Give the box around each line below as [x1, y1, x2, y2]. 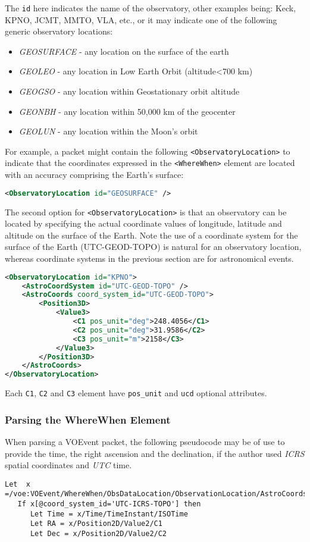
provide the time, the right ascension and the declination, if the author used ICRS [5, 447, 305, 459]
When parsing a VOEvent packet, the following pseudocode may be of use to [5, 436, 285, 447]
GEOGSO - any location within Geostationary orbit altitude [18, 85, 240, 98]
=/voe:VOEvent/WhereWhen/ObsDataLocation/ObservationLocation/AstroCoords [5, 490, 308, 499]
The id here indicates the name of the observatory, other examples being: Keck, [5, 2, 296, 14]
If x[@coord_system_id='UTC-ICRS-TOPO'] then [17, 500, 201, 509]
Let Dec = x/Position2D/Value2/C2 [30, 530, 167, 538]
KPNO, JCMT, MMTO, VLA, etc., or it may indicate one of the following [5, 13, 277, 26]
